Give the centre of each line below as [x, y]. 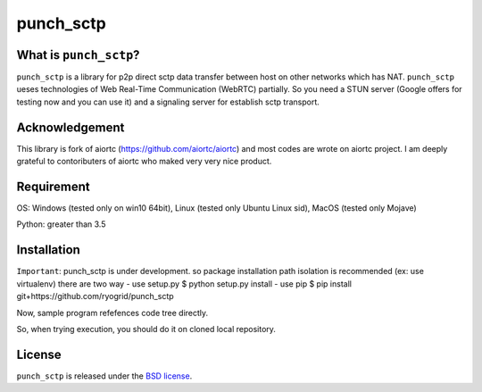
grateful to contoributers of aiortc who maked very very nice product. [144, 162]
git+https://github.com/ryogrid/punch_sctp [95, 296]
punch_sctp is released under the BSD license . [104, 376]
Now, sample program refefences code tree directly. [112, 313]
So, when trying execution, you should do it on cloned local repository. [146, 329]
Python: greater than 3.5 [61, 224]
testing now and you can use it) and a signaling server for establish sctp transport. [168, 102]
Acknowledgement [71, 127]
